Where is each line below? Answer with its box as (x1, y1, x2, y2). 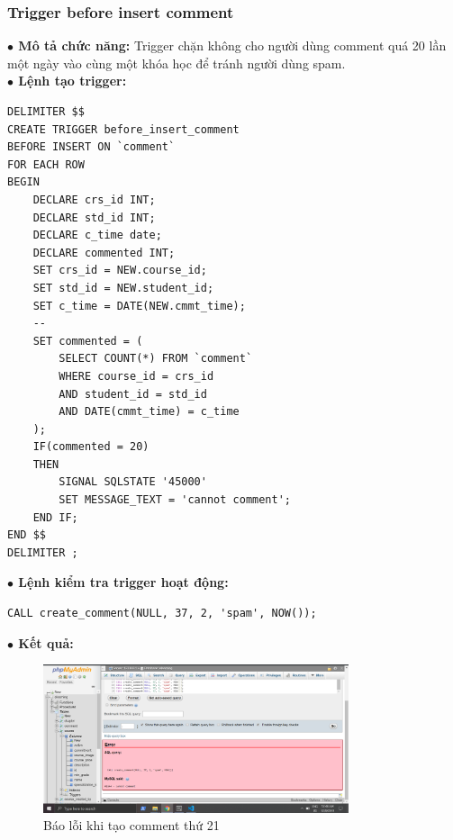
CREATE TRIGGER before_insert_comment (7, 122, 240, 136)
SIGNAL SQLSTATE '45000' (59, 475, 207, 489)
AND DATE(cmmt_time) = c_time (59, 405, 240, 419)
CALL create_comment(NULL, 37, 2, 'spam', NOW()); (7, 607, 317, 620)
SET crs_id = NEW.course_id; (32, 264, 207, 277)
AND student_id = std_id (59, 387, 207, 401)
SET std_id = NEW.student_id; (32, 281, 214, 294)
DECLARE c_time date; (32, 229, 162, 242)
